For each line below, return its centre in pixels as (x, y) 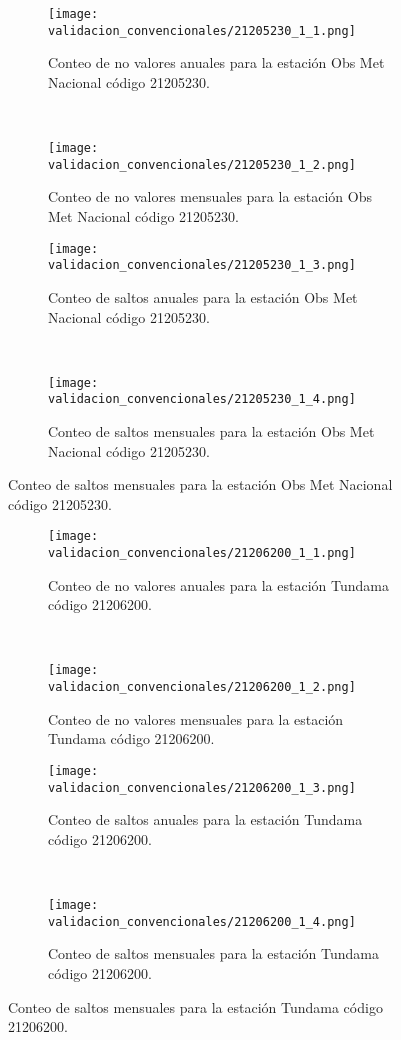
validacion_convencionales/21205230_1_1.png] (202, 30)
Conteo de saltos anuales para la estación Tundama (205, 819)
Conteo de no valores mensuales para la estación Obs (210, 196)
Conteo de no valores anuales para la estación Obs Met (216, 62)
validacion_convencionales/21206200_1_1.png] (202, 553)
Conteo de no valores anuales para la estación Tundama (218, 584)
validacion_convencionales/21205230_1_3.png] (202, 265)
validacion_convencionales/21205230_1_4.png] (202, 399)
